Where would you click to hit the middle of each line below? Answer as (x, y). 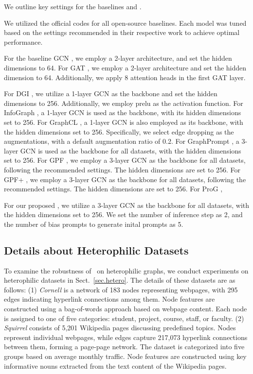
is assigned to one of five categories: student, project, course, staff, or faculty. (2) (124, 318)
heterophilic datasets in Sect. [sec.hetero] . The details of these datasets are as (120, 280)
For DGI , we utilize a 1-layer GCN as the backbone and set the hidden (111, 93)
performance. (23, 42)
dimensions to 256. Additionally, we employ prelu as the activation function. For (124, 103)
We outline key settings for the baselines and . (73, 6)
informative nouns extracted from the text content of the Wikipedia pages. (115, 365)
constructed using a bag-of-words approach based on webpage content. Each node (126, 309)
